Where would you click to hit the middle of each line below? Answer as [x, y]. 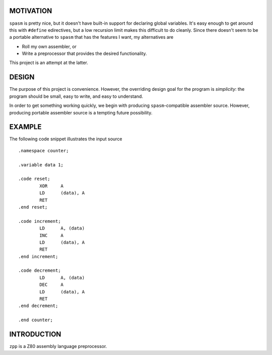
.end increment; [38, 256]
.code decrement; [40, 271]
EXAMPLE [25, 127]
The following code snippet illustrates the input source [66, 139]
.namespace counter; [44, 151]
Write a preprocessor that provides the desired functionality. [84, 53]
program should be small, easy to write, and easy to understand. [76, 96]
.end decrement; [38, 306]
